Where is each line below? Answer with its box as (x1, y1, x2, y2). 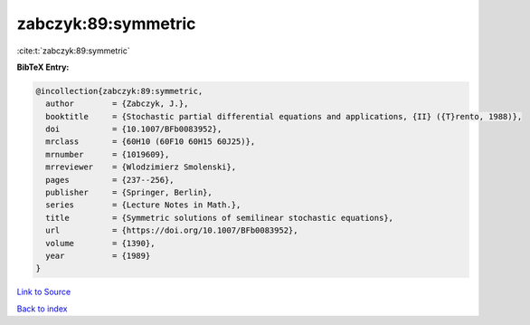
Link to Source (16, 286, 71, 298)
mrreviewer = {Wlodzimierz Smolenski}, (45, 162, 237, 172)
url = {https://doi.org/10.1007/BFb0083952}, (45, 225, 298, 235)
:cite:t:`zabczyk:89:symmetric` (16, 45, 130, 56)
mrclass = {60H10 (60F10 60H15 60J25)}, (45, 137, 256, 147)
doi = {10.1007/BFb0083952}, (45, 124, 222, 135)
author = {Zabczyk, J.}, (45, 99, 189, 109)
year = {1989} (45, 251, 151, 261)
